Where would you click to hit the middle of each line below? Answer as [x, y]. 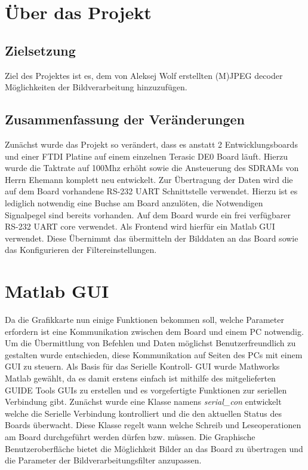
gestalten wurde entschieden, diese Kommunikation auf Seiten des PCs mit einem [154, 354]
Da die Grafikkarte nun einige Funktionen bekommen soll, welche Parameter [144, 320]
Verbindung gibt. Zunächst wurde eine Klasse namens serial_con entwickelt [143, 402]
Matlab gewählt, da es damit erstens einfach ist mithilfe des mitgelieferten [140, 378]
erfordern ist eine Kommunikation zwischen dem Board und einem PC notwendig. [154, 331]
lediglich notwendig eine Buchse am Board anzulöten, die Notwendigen [134, 202]
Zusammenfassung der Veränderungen [125, 119]
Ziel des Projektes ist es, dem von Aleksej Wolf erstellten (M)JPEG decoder [144, 75]
